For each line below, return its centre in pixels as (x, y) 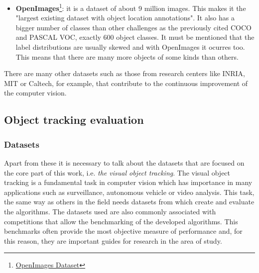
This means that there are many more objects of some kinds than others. (127, 56)
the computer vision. (35, 93)
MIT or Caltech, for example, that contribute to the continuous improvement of (126, 83)
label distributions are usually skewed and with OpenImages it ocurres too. (130, 47)
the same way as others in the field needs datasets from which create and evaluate (129, 202)
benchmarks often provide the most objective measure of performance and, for (123, 231)
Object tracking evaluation (74, 120)
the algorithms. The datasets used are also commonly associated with (110, 211)
